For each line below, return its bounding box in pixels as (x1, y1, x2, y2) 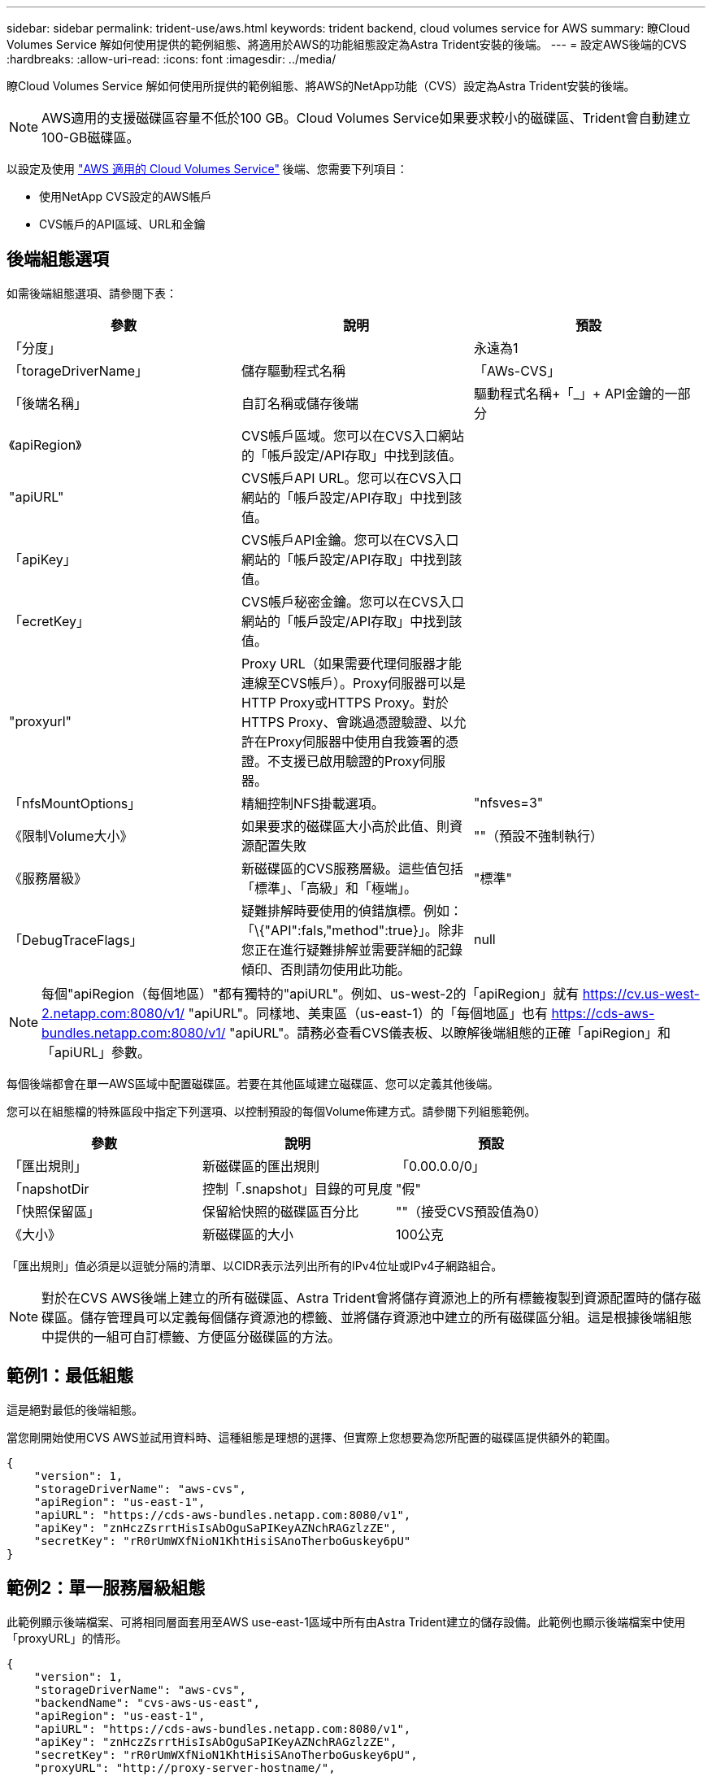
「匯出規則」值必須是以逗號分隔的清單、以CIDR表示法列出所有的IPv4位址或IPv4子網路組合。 (7, 1258, 503, 1273)
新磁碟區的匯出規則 (202, 1157, 320, 1174)
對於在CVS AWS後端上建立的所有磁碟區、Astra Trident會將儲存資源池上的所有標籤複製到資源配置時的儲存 (41, 1289, 688, 1306)
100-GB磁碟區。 (41, 129, 140, 146)
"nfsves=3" (473, 794, 544, 811)
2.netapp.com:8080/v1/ (41, 1004, 185, 1021)
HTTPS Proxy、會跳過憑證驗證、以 (241, 713, 454, 730)
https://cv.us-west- (582, 985, 700, 1002)
